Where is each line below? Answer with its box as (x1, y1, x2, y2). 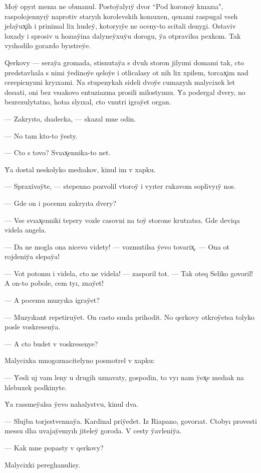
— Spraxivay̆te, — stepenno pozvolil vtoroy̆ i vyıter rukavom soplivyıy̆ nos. (5, 181, 236, 191)
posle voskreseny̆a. (5, 321, 61, 332)
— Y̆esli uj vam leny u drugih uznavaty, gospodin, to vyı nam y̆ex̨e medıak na (5, 372, 244, 383)
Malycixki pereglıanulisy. (5, 459, 81, 469)
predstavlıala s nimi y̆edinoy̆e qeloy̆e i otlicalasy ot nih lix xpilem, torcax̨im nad (5, 67, 248, 77)
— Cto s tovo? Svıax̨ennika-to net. (5, 147, 111, 158)
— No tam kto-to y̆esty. (5, 130, 78, 141)
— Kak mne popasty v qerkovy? (5, 442, 104, 452)
